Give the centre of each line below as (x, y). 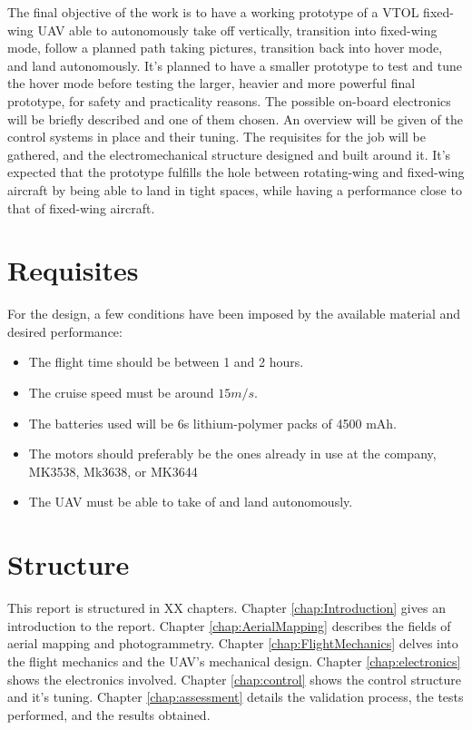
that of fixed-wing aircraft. (81, 207)
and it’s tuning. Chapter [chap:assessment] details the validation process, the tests (236, 697)
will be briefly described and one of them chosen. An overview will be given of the (235, 118)
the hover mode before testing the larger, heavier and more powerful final (211, 83)
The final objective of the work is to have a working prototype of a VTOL (213, 12)
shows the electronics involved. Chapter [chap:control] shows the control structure (235, 679)
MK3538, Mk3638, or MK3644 (113, 471)
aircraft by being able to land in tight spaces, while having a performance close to (235, 189)
